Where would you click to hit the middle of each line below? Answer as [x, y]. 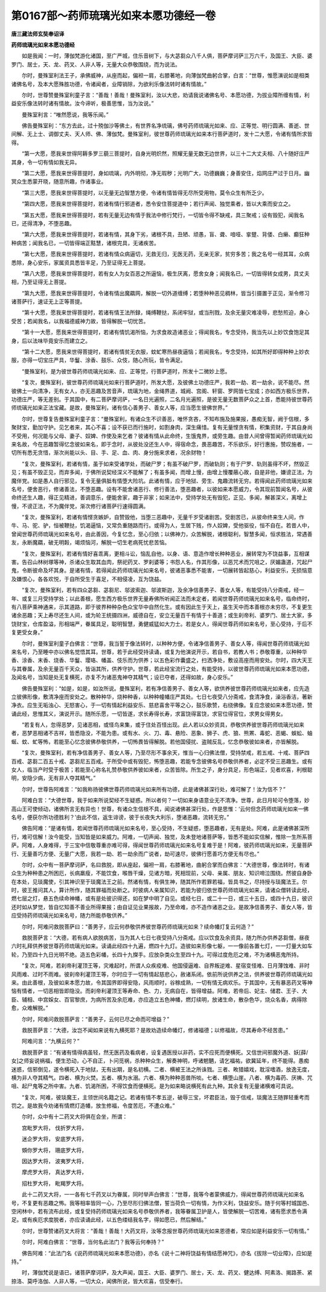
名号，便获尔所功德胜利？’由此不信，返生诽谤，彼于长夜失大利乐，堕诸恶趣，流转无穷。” [120, 817]
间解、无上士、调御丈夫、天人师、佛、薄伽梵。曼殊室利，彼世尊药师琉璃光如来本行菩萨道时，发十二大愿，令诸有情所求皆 [162, 134]
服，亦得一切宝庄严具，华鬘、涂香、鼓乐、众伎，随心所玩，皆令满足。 [98, 360]
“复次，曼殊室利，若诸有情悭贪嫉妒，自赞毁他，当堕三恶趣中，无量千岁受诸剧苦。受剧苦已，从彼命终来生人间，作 [163, 517]
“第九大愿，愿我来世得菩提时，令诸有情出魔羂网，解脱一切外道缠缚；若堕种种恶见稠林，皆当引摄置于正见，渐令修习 [166, 293]
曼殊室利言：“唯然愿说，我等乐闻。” [65, 114]
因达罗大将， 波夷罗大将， [54, 1161]
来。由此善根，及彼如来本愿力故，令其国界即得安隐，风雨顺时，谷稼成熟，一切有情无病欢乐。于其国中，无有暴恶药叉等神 [162, 982]
